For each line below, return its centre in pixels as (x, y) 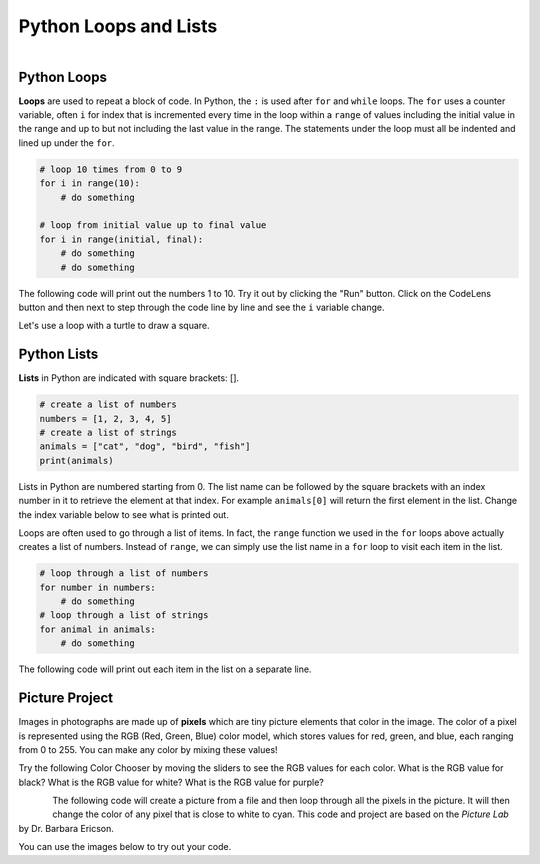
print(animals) (76, 460)
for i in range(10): (89, 183)
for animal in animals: (98, 629)
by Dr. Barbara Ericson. (66, 828)
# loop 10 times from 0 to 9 (111, 169)
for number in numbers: (98, 587)
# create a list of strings (108, 432)
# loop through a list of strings (124, 615)
